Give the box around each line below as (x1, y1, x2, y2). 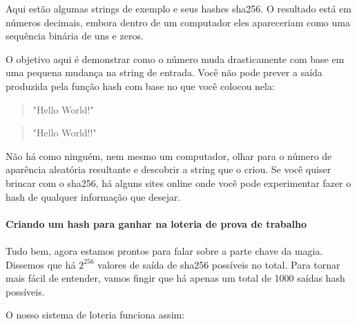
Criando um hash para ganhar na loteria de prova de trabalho (6, 216, 307, 231)
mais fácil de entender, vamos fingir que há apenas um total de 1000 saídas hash (6, 271, 345, 285)
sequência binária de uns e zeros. (6, 28, 144, 43)
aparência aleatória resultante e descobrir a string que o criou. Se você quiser (6, 162, 331, 177)
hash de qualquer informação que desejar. (6, 189, 181, 204)
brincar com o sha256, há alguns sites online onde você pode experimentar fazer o (6, 175, 351, 190)
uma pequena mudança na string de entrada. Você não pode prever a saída (6, 65, 322, 80)
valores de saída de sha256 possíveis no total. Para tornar (97, 257, 340, 271)
